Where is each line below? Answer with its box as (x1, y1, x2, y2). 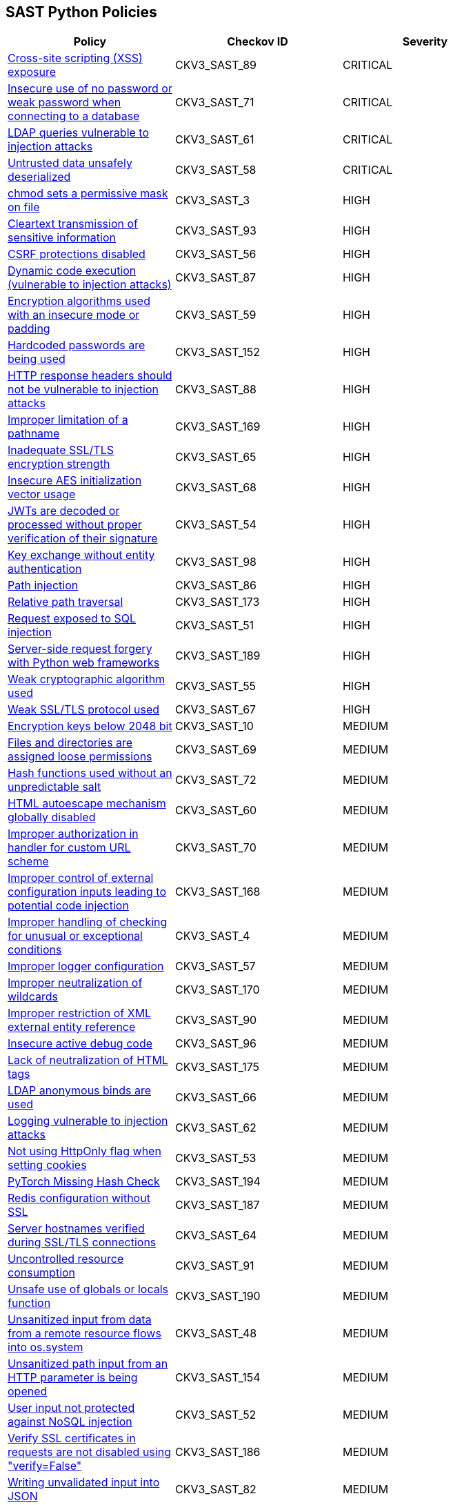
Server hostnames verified (8, 1221, 145, 1236)
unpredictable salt (8, 780, 101, 794)
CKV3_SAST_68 (174, 480, 256, 495)
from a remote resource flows (8, 1326, 161, 1341)
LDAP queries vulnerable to (8, 126, 150, 140)
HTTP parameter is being (8, 1370, 138, 1385)
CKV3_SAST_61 (174, 132, 254, 147)
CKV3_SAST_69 (174, 742, 256, 757)
